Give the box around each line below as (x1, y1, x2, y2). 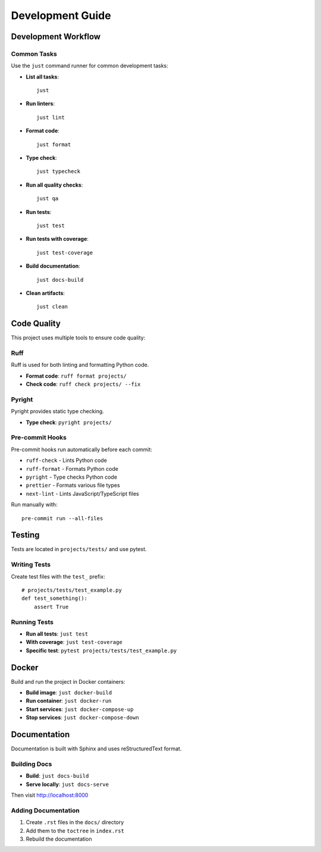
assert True (33, 603, 69, 610)
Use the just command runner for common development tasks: (11, 62, 169, 70)
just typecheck (36, 168, 81, 175)
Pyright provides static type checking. (11, 408, 104, 415)
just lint (36, 114, 65, 121)
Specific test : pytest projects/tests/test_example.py (26, 647, 177, 654)
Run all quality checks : (26, 181, 83, 188)
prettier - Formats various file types (26, 482, 120, 489)
